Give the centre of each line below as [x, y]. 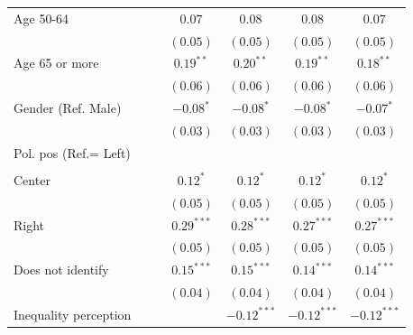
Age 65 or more [56, 63]
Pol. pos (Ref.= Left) [72, 152]
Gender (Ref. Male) [68, 108]
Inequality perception [73, 314]
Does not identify [61, 270]
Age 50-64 [41, 18]
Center [32, 179]
